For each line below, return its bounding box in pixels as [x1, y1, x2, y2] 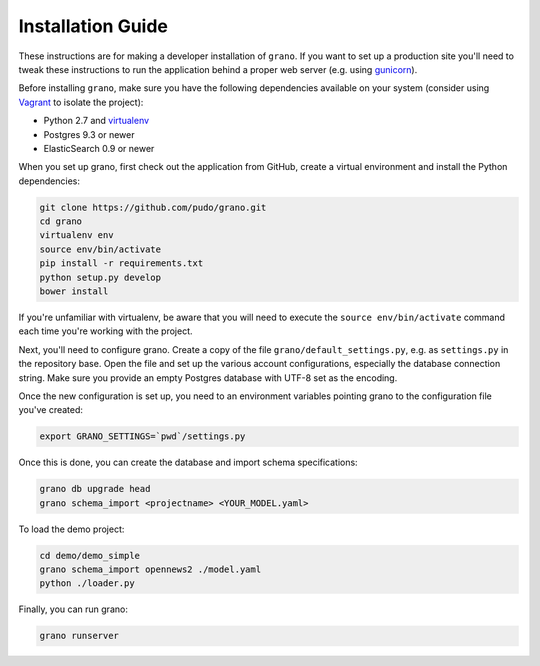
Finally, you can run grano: [18, 603, 129, 615]
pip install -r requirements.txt [39, 258, 204, 269]
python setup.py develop [39, 271, 162, 283]
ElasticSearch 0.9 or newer [43, 142, 155, 154]
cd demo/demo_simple [39, 550, 140, 561]
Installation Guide [18, 15, 169, 37]
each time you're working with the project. [18, 325, 194, 337]
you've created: [18, 404, 84, 416]
